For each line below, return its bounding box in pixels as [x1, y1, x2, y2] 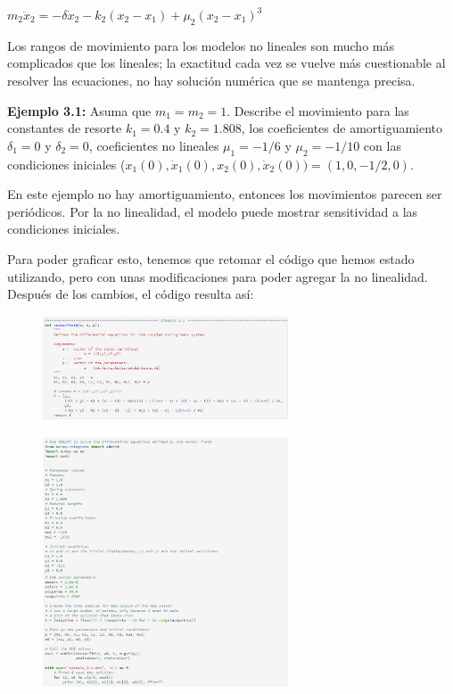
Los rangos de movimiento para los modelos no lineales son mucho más [7, 36, 394, 54]
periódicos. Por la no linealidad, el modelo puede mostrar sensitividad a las [7, 202, 418, 220]
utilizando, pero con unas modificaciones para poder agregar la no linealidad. [7, 267, 428, 285]
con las [363, 136, 401, 154]
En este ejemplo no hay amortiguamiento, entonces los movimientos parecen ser [7, 185, 442, 203]
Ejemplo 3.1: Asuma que [7, 101, 152, 120]
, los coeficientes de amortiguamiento [241, 119, 443, 137]
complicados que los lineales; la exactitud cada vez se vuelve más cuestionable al [7, 54, 446, 72]
